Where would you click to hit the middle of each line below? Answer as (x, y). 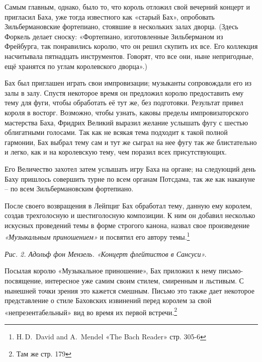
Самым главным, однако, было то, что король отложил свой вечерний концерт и (127, 7)
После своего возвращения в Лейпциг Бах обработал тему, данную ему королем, (128, 205)
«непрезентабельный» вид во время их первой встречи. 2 (91, 311)
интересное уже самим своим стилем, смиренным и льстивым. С (144, 280)
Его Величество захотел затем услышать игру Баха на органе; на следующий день (130, 168)
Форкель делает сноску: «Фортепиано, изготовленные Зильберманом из (114, 36)
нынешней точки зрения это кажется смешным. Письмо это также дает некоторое (129, 290)
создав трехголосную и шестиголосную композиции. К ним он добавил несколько (130, 215)
